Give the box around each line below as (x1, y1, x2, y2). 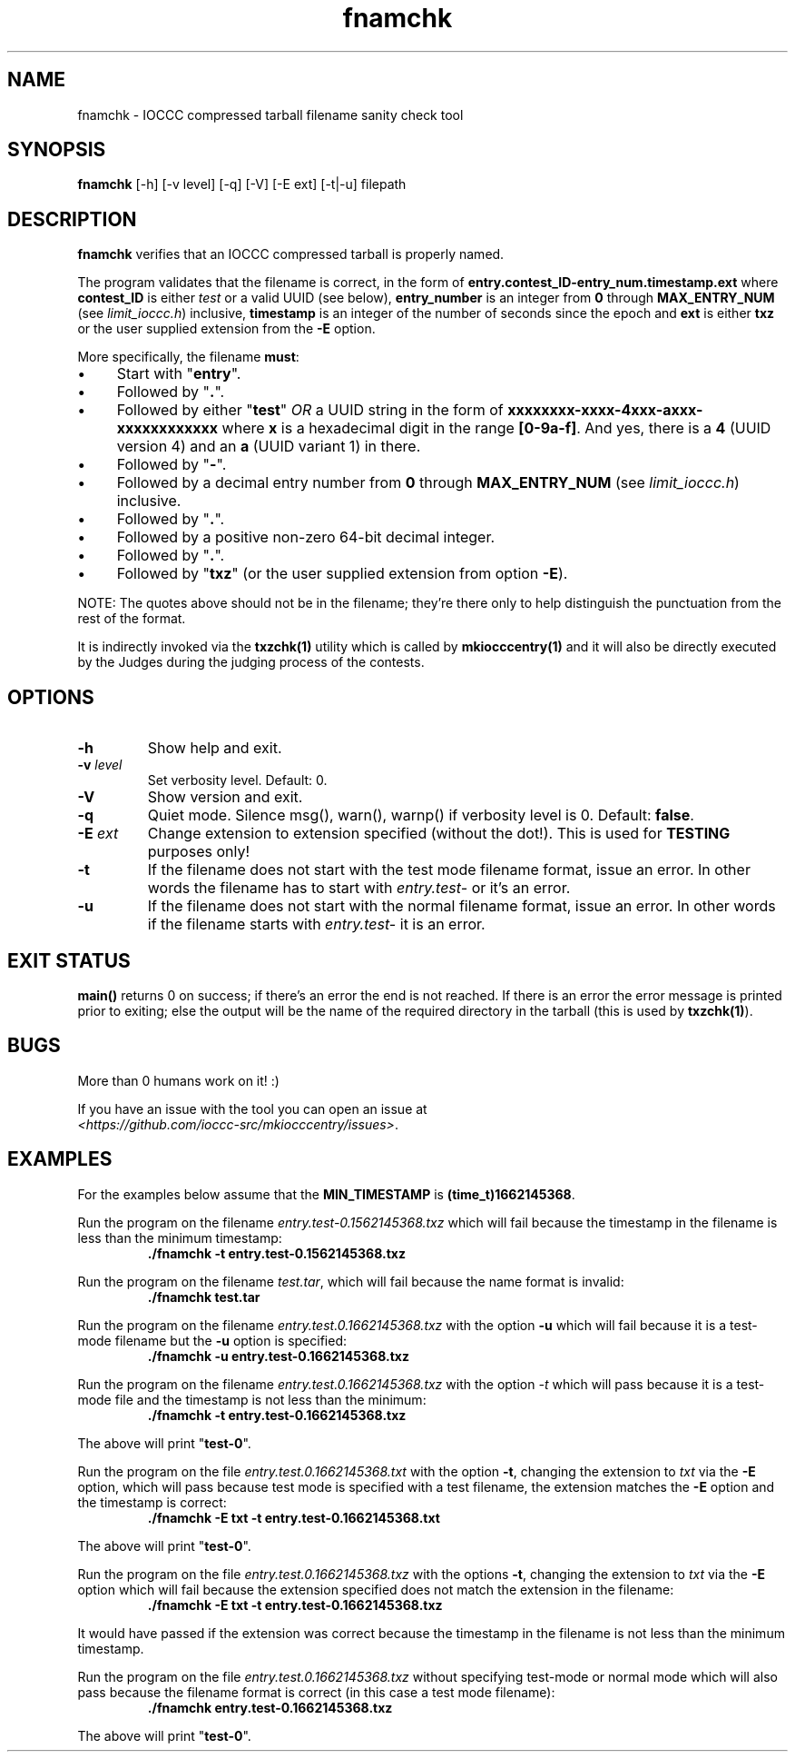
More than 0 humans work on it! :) (77, 1072, 280, 1088)
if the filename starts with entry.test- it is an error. (147, 915, 486, 934)
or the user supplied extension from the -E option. (77, 321, 376, 337)
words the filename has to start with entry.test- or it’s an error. (147, 879, 571, 898)
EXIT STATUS (7, 949, 131, 972)
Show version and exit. (147, 788, 303, 807)
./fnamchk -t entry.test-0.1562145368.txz (147, 1245, 406, 1261)
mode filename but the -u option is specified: (77, 1332, 347, 1348)
